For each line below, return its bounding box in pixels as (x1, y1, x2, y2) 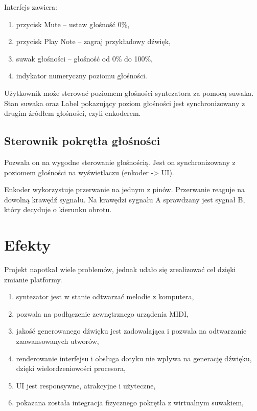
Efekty (4, 234, 51, 255)
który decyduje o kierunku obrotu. (4, 204, 112, 215)
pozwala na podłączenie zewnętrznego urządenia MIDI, (16, 308, 189, 319)
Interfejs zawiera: (4, 2, 57, 12)
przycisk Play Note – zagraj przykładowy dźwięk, (16, 36, 171, 47)
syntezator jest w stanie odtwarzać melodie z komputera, (16, 291, 194, 302)
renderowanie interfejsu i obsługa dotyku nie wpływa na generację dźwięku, (16, 353, 252, 363)
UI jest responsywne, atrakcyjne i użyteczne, (16, 380, 156, 391)
